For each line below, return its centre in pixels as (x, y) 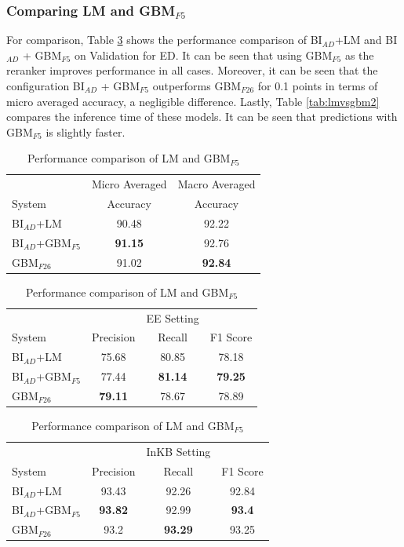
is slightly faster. (86, 131)
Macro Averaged (217, 184)
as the (359, 55)
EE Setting (173, 317)
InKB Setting (178, 451)
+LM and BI (366, 40)
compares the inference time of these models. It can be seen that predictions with (202, 117)
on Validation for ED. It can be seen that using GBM (203, 55)
